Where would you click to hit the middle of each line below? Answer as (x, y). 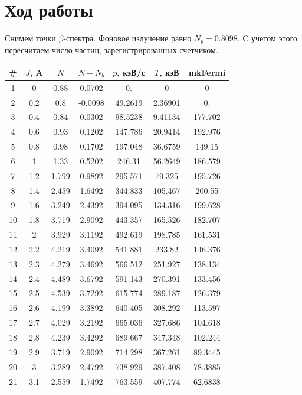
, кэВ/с (131, 72)
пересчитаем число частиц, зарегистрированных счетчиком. (111, 49)
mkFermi (207, 72)
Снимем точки (30, 38)
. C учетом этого (267, 38)
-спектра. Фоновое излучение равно (127, 38)
